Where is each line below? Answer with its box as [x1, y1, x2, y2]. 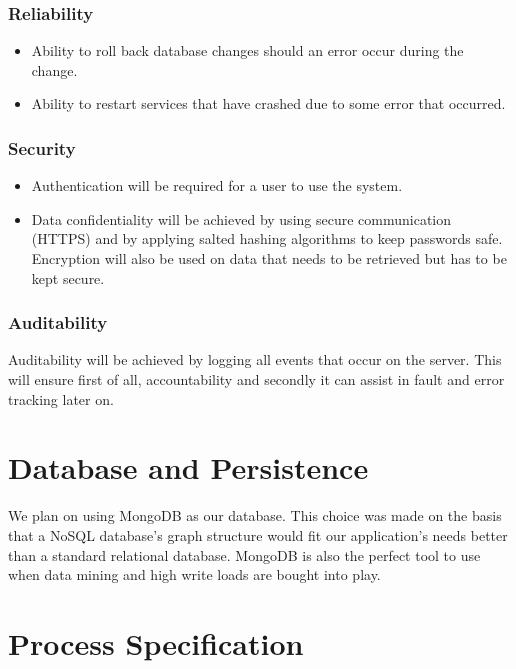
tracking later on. [8, 388, 114, 409]
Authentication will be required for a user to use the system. [31, 175, 403, 196]
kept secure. [31, 267, 105, 288]
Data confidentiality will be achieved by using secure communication [31, 208, 452, 229]
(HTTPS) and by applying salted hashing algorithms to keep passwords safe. [31, 228, 503, 249]
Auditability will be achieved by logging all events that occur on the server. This [8, 349, 502, 370]
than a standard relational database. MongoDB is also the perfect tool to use [8, 544, 481, 565]
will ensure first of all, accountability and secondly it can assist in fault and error [8, 369, 505, 389]
